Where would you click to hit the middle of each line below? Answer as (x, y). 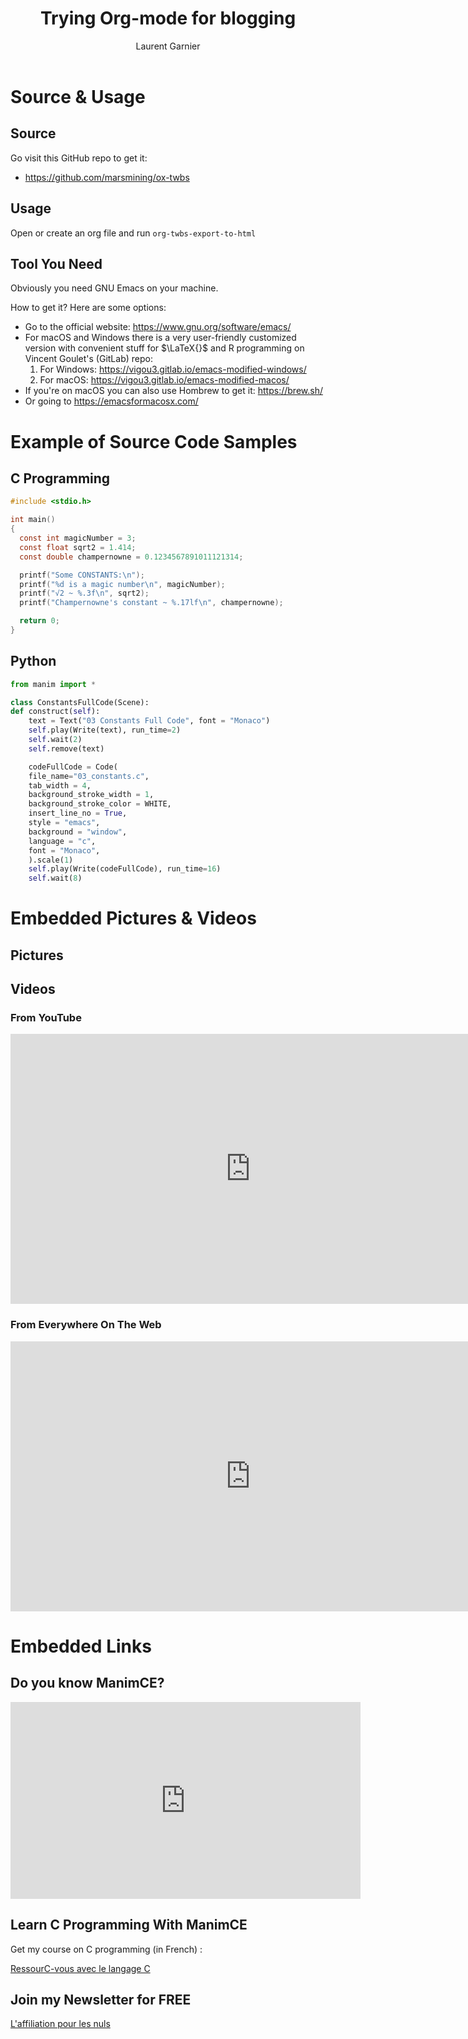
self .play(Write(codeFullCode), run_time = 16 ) (125, 869)
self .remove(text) (66, 748)
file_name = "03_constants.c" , (89, 776)
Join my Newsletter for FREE (101, 1999)
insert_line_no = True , (78, 813)
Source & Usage (78, 96)
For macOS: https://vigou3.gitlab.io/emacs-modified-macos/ (164, 380)
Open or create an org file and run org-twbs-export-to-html (133, 233)
